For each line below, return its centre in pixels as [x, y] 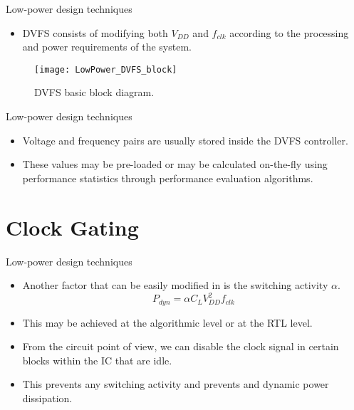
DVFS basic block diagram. [94, 92]
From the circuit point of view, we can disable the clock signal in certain [181, 346]
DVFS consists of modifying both [95, 32]
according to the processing [289, 32]
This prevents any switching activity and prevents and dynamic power [176, 384]
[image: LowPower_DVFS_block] [106, 69]
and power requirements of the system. [107, 47]
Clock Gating [72, 227]
